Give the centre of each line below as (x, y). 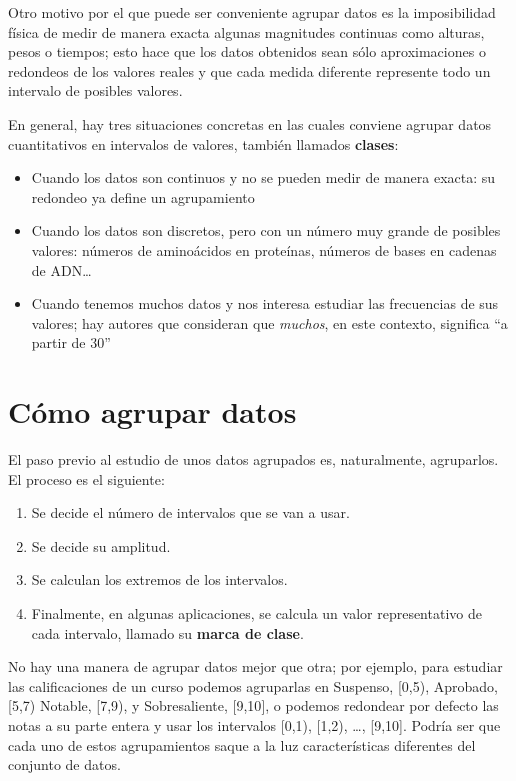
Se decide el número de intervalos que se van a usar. (190, 512)
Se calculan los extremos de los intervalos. (159, 579)
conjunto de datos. (64, 764)
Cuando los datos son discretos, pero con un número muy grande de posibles (266, 230)
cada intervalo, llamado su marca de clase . (167, 632)
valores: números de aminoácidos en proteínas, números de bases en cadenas (264, 249)
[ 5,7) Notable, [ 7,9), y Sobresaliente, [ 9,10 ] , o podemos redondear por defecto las (253, 705)
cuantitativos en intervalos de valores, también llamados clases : (203, 143)
